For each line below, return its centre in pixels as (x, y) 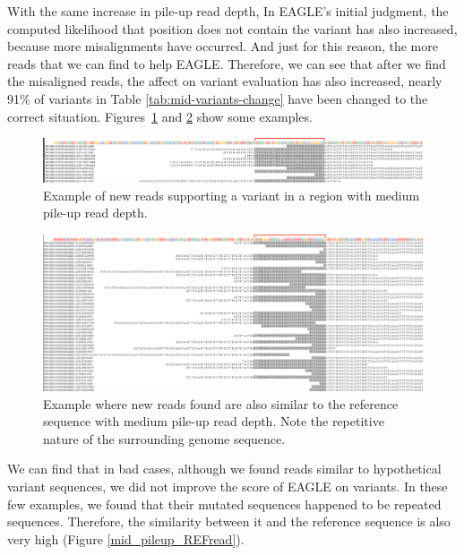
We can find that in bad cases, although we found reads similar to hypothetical (224, 469)
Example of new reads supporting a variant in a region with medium (232, 195)
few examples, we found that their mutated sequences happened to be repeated (224, 504)
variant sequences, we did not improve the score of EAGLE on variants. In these (228, 486)
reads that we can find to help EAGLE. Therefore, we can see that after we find (227, 63)
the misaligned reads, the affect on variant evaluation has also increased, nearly (225, 81)
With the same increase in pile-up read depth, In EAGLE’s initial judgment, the (228, 11)
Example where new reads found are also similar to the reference (221, 403)
